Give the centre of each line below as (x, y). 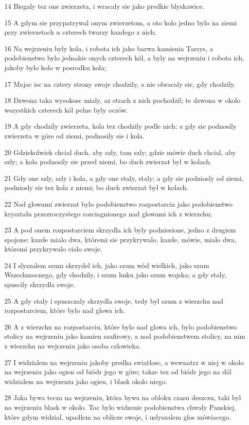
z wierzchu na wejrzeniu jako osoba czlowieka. (73, 346)
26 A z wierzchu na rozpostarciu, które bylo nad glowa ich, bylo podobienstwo (121, 326)
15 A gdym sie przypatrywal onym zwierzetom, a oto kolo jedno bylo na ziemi (121, 22)
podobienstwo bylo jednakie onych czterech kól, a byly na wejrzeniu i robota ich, (124, 58)
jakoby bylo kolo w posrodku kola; (55, 67)
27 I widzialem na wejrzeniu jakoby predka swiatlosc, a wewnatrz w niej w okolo (124, 362)
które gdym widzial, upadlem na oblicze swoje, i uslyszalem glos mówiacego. (118, 416)
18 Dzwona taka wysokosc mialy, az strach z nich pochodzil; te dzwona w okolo (123, 100)
